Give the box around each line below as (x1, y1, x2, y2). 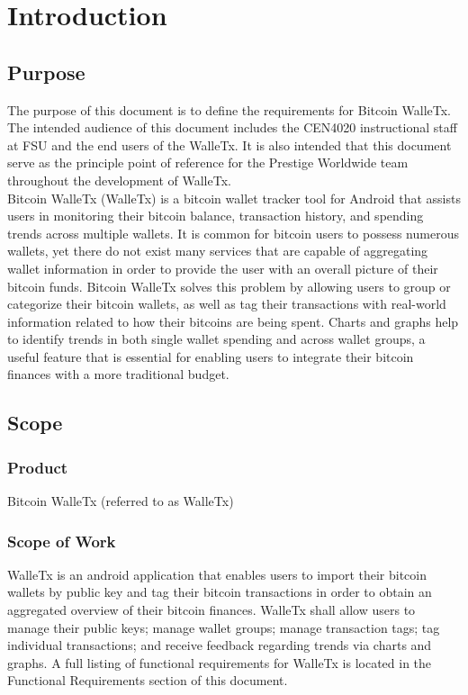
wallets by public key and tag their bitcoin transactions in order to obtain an (7, 582, 432, 601)
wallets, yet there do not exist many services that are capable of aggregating (7, 241, 428, 260)
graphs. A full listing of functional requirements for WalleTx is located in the (7, 653, 432, 672)
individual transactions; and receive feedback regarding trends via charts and (7, 636, 432, 654)
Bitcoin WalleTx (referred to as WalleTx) (7, 492, 234, 510)
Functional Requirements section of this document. (7, 671, 288, 690)
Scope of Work (7, 529, 116, 552)
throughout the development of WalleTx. (7, 170, 231, 189)
